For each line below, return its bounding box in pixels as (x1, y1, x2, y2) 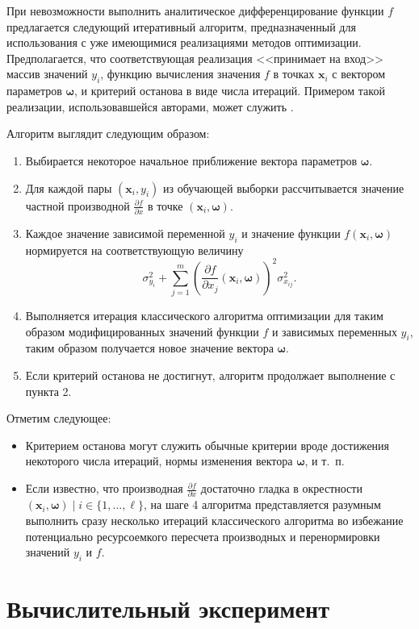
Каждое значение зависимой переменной (25, 224, 225, 241)
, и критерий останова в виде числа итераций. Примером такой (73, 82, 385, 99)
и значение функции (241, 224, 341, 241)
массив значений (6, 65, 88, 82)
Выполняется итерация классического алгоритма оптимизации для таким (25, 307, 383, 324)
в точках (273, 65, 315, 82)
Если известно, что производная (25, 480, 183, 497)
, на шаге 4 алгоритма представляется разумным (143, 496, 381, 513)
